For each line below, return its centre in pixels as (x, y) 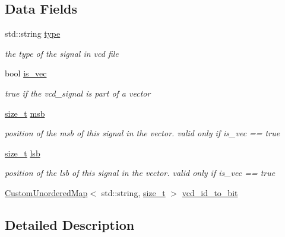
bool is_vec (26, 73)
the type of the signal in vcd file (62, 53)
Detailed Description (70, 224)
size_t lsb (23, 153)
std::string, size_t (133, 192)
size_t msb (25, 113)
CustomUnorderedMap (46, 192)
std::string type (33, 33)
